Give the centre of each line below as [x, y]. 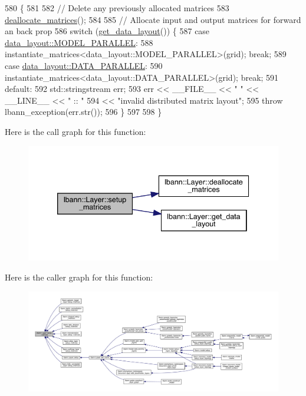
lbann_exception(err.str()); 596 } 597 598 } [83, 112]
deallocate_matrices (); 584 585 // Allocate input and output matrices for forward [153, 19]
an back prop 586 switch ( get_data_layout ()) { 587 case [107, 31]
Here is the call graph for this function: [75, 131]
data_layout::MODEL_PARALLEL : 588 [79, 42]
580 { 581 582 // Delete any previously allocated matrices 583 [117, 8]
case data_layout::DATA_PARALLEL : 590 [84, 65]
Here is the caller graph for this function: [79, 277]
